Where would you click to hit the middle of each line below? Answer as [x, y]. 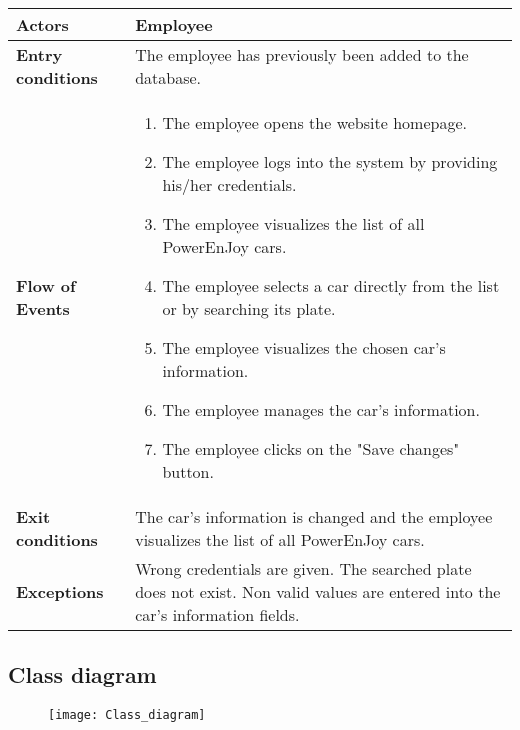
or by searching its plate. [249, 308]
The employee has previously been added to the [302, 54]
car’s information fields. [217, 614]
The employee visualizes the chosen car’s [304, 347]
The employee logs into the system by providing [330, 161]
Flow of [46, 285]
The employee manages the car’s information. [321, 409]
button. [188, 471]
